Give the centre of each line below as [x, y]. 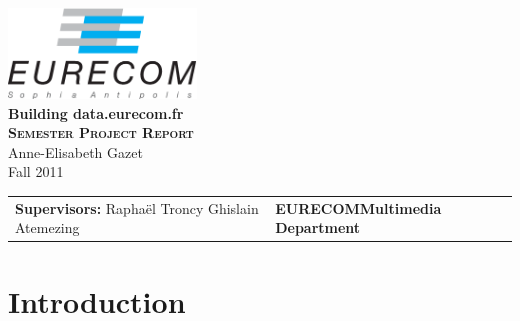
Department [318, 227]
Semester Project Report [101, 132]
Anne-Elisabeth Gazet [75, 151]
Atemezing [47, 227]
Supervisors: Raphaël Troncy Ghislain [137, 207]
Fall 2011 [36, 171]
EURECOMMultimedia [358, 207]
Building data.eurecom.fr [96, 112]
